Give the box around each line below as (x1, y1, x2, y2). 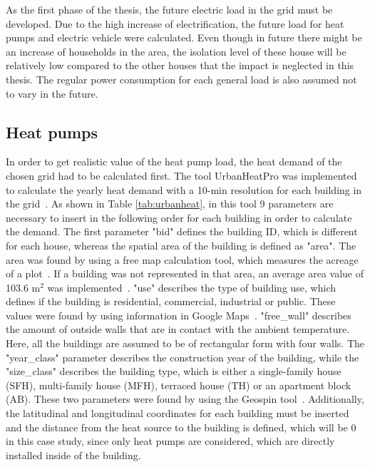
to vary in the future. (6, 86, 98, 101)
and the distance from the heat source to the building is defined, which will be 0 (6, 419, 356, 434)
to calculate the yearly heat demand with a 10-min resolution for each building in (6, 182, 362, 197)
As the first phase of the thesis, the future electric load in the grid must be (6, 2, 333, 16)
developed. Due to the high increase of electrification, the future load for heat (6, 16, 344, 31)
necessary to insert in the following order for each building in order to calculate (6, 210, 352, 225)
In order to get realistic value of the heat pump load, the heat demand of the (6, 154, 342, 169)
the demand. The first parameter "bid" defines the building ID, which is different (6, 224, 358, 239)
